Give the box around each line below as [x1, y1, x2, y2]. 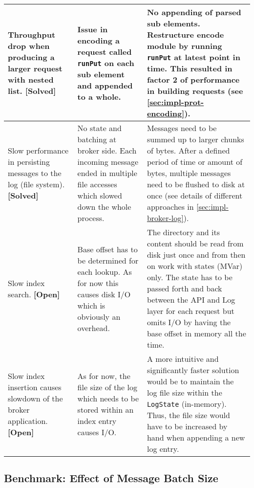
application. [8, 415, 48, 426]
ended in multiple [77, 167, 137, 178]
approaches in [147, 201, 194, 212]
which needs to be [77, 392, 139, 404]
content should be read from [147, 238, 244, 249]
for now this [77, 277, 119, 288]
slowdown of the [8, 392, 63, 404]
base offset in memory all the [147, 328, 246, 339]
